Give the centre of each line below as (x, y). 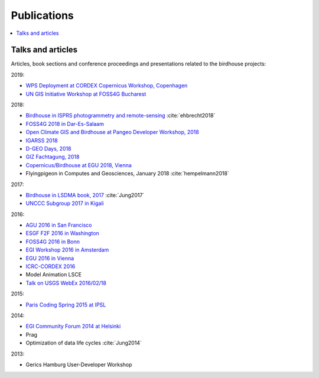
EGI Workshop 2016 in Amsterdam (67, 250)
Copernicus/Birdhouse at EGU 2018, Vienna (79, 165)
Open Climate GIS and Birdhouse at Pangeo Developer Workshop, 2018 (112, 132)
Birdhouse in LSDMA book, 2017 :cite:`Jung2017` (85, 195)
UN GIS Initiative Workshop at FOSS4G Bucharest (86, 94)
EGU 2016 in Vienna (50, 258)
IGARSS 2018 (42, 140)
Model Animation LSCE (54, 275)
